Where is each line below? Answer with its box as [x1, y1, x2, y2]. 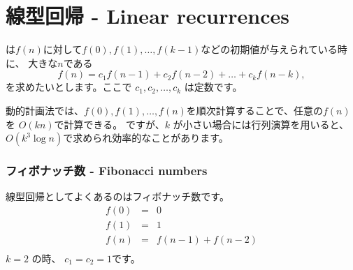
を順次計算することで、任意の [186, 103, 323, 117]
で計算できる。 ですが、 [54, 117, 165, 131]
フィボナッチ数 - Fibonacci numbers [6, 162, 208, 179]
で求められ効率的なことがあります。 [63, 130, 229, 145]
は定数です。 [184, 80, 243, 94]
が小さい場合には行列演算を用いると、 [173, 117, 350, 131]
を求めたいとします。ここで [6, 80, 132, 94]
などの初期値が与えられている [201, 42, 338, 57]
